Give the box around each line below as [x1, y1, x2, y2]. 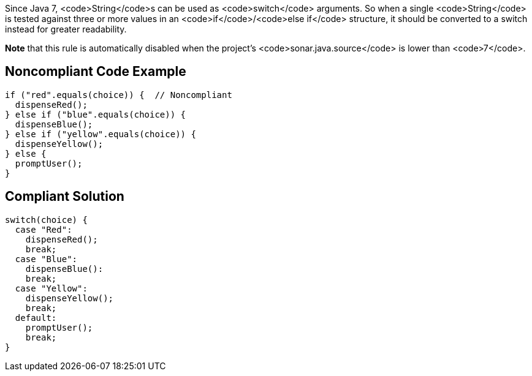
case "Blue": [15, 254, 78, 264]
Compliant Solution [5, 189, 124, 205]
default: [15, 312, 57, 323]
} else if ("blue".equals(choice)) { [5, 109, 186, 119]
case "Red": [15, 224, 72, 235]
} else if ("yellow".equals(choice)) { [5, 129, 196, 139]
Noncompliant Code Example [5, 64, 186, 80]
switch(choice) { [5, 214, 88, 225]
